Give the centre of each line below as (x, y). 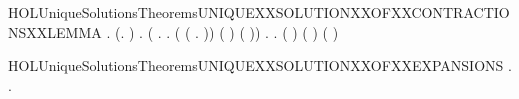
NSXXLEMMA (55, 31)
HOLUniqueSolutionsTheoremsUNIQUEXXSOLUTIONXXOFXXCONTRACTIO (259, 12)
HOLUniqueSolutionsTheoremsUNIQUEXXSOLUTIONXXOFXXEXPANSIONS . (260, 65)
